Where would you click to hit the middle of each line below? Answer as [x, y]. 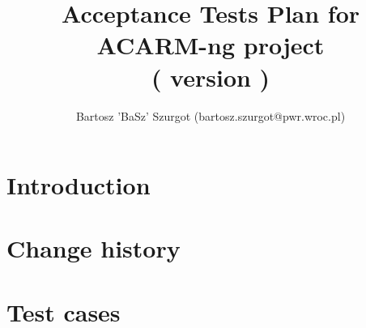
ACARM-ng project [211, 45]
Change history [94, 248]
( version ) [211, 77]
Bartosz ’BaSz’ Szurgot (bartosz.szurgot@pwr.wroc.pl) [211, 115]
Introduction [79, 185]
